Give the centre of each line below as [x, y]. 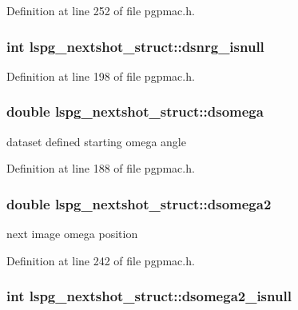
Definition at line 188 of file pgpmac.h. [101, 168]
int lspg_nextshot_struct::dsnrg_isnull [135, 46]
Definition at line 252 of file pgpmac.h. [101, 10]
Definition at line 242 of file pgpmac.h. [101, 260]
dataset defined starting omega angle [96, 141]
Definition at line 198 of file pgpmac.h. [101, 76]
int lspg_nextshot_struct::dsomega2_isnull [149, 296]
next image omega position [72, 234]
